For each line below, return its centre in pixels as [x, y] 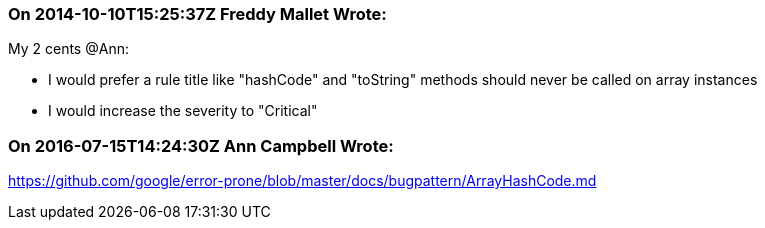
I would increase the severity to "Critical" [183, 111]
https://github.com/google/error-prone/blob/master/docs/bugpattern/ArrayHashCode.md [302, 181]
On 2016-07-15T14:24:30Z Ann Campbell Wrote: [201, 145]
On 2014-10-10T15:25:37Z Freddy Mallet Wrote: [197, 14]
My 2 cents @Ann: [68, 49]
